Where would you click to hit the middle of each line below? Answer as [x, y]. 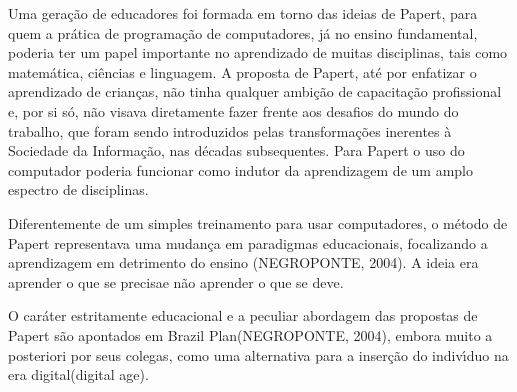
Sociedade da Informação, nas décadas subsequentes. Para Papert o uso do [236, 150]
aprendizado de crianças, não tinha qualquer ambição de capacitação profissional [255, 91]
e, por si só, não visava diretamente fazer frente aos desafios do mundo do [233, 110]
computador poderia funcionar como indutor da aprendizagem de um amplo [240, 169]
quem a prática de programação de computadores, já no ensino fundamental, [243, 32]
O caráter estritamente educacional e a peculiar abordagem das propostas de [243, 315]
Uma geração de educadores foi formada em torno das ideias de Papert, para [243, 13]
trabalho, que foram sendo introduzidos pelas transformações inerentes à [230, 130]
